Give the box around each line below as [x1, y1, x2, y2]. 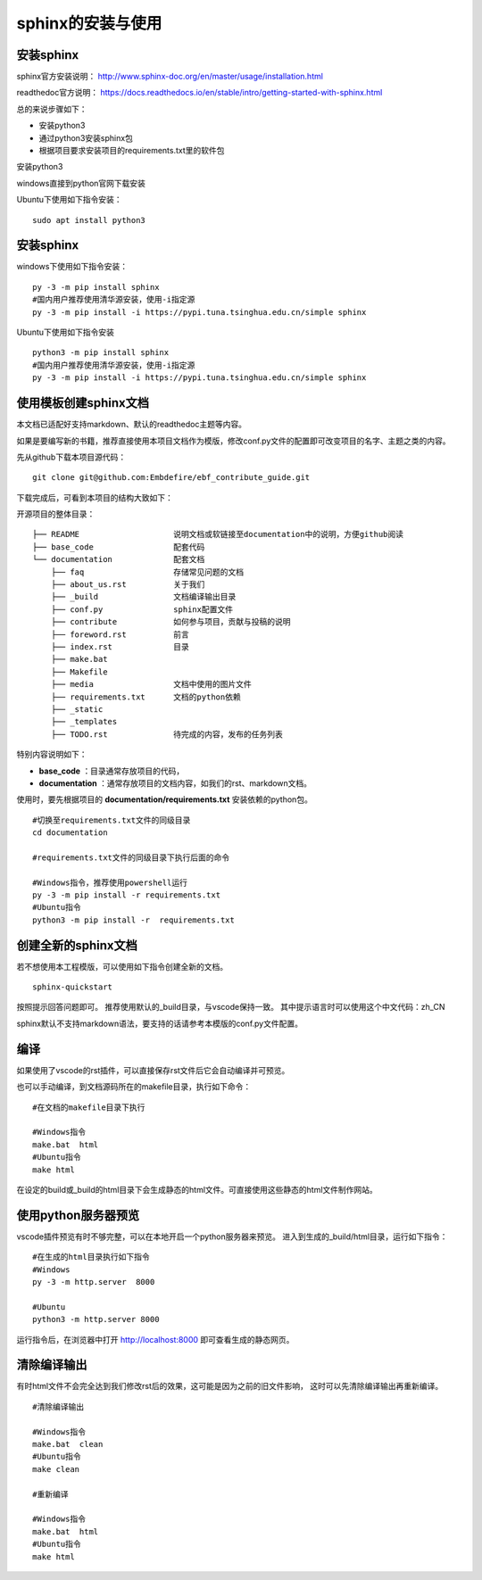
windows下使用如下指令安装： [16, 261, 129, 272]
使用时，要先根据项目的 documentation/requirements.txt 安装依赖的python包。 [16, 794, 312, 805]
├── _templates [50, 716, 118, 727]
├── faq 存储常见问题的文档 [50, 567, 245, 577]
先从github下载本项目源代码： [16, 451, 127, 462]
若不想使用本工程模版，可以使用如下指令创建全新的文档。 [16, 961, 228, 972]
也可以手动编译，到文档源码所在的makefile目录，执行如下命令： [16, 1081, 252, 1092]
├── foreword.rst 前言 [50, 629, 189, 640]
